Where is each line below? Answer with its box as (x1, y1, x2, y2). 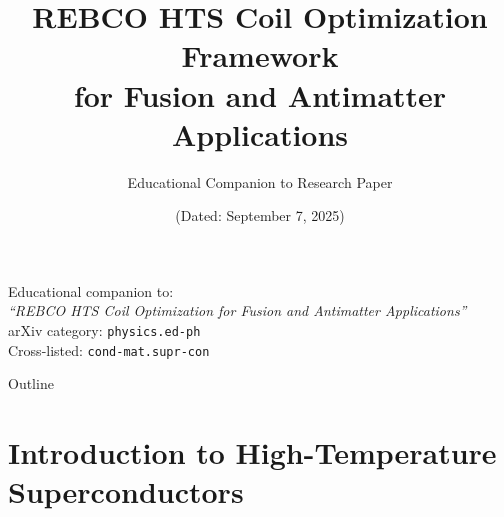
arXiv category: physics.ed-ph (8, 320, 201, 341)
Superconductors (8, 471, 244, 512)
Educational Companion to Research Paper (127, 171, 393, 192)
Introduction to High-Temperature (8, 432, 497, 473)
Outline (8, 373, 54, 394)
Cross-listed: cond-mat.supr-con (8, 339, 210, 360)
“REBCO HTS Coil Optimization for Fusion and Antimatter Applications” (8, 300, 467, 321)
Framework (181, 35, 339, 76)
